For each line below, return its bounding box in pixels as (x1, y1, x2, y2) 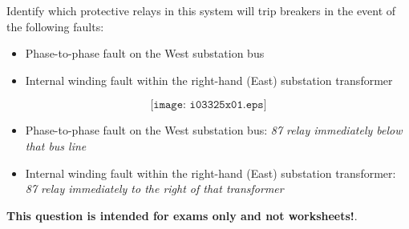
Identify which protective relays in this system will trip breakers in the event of (6, 2, 396, 18)
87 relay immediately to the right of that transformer (25, 180, 284, 197)
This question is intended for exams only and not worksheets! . (6, 207, 358, 223)
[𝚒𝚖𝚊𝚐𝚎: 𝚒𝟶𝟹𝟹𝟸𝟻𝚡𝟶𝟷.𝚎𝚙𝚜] (150, 99, 267, 111)
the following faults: (6, 18, 104, 34)
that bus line (25, 137, 87, 154)
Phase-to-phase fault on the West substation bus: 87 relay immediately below (25, 122, 403, 139)
